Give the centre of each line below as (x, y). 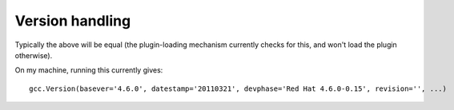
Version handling (73, 21)
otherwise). (34, 55)
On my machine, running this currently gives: (89, 70)
